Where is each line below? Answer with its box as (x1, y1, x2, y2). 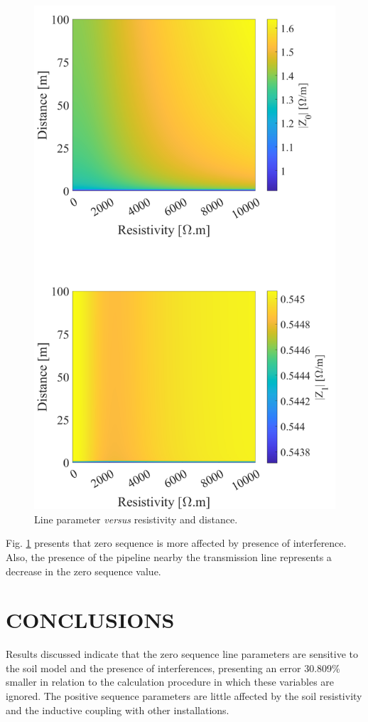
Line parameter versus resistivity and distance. (34, 511, 238, 526)
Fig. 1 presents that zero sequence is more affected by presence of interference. (6, 535, 347, 550)
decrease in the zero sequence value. (6, 563, 161, 578)
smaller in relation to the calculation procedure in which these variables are (6, 674, 335, 689)
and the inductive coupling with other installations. (6, 702, 229, 717)
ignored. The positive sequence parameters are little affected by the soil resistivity (6, 689, 362, 703)
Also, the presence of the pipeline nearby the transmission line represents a (6, 549, 332, 564)
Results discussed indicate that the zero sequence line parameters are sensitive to (6, 647, 359, 661)
